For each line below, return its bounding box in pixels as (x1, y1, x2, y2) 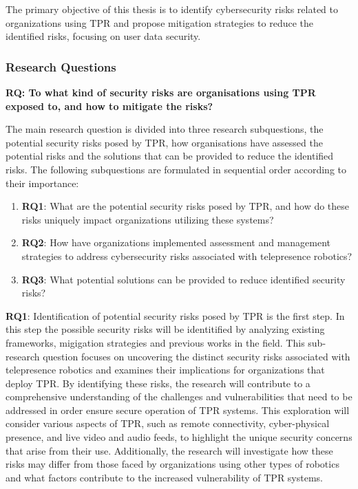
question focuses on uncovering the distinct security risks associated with (43, 349, 350, 363)
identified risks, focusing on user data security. (6, 29, 201, 43)
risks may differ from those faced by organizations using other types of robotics (6, 457, 339, 471)
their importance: (6, 175, 79, 190)
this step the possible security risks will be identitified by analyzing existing (6, 322, 325, 336)
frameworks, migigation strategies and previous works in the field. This (6, 335, 305, 349)
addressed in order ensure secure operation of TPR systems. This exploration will (6, 402, 350, 417)
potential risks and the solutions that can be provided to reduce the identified (6, 149, 334, 163)
